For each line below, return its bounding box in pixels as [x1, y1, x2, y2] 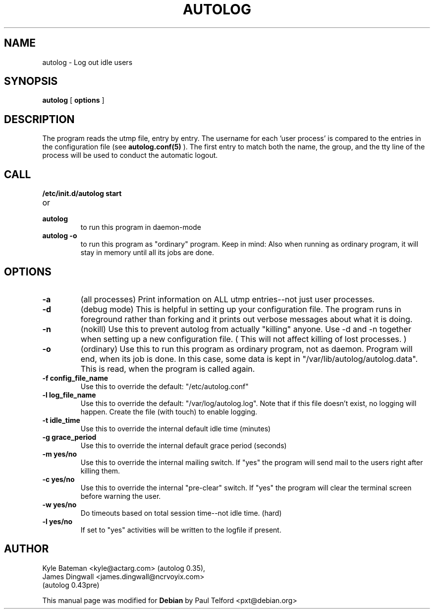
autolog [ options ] [42, 96, 105, 105]
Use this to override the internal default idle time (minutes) [80, 424, 271, 433]
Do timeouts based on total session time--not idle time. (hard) [80, 508, 282, 517]
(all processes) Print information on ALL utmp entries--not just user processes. [80, 294, 375, 304]
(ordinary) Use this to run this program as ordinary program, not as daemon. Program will [80, 343, 413, 354]
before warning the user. [80, 491, 161, 500]
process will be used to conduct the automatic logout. [42, 151, 218, 160]
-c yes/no [42, 475, 75, 483]
